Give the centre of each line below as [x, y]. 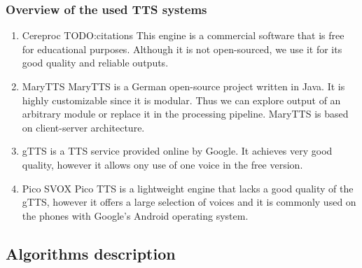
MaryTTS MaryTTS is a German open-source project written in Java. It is [183, 86]
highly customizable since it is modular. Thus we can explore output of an [181, 100]
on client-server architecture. [83, 127]
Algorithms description [91, 253]
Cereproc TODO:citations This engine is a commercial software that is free [183, 35]
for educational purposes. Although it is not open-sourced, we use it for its [182, 49]
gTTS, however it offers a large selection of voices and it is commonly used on [189, 202]
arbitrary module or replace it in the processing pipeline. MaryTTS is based [185, 114]
